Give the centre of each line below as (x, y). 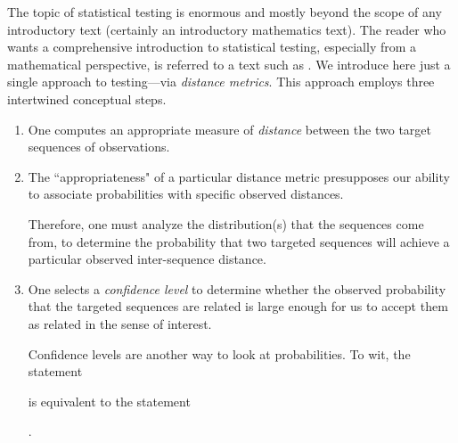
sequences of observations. (99, 147)
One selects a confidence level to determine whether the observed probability (237, 288)
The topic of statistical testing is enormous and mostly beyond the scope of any (225, 12)
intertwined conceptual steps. (87, 98)
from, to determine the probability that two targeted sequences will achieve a (239, 241)
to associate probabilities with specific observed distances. (186, 194)
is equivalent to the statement (109, 401)
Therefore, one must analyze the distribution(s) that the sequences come (226, 223)
